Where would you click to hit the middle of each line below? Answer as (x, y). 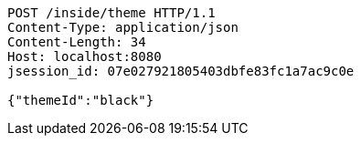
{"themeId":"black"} (81, 100)
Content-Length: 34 (77, 42)
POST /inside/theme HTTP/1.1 (111, 13)
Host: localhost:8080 (85, 56)
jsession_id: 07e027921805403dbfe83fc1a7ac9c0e (181, 71)
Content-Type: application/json (123, 27)
